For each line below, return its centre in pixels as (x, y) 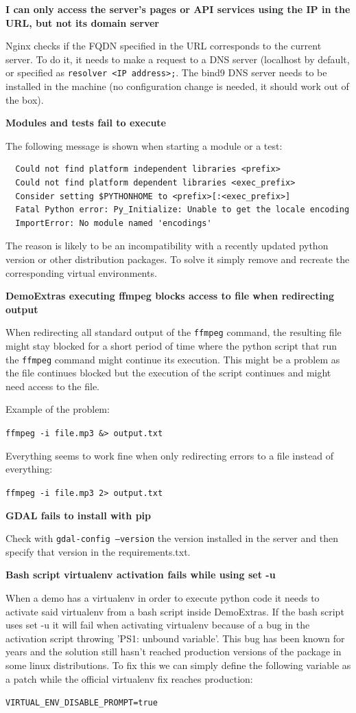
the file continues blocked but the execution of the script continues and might (168, 373)
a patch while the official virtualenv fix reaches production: (129, 678)
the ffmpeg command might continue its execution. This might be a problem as (173, 359)
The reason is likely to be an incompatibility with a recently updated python (167, 246)
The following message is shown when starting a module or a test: (144, 145)
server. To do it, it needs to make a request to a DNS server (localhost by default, (178, 59)
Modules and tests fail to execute (86, 123)
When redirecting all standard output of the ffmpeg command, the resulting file (174, 332)
